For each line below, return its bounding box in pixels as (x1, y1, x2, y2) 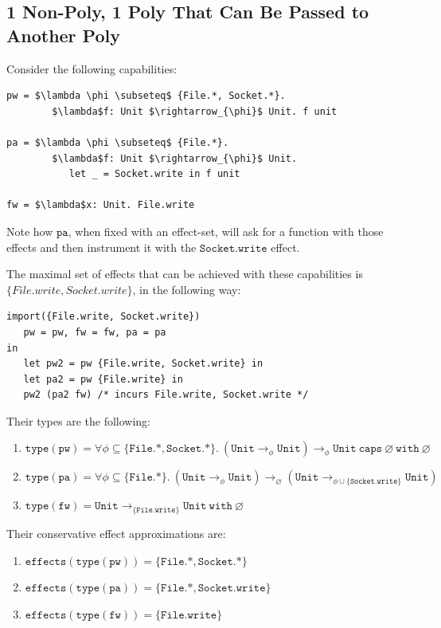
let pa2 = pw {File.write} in (23, 373, 183, 385)
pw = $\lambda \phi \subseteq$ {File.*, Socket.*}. (6, 90, 286, 102)
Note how (6, 222, 53, 239)
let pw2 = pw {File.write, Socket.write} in (23, 358, 263, 370)
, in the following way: (132, 281, 241, 297)
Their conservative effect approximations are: (6, 524, 226, 541)
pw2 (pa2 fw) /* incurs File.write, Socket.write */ (23, 389, 309, 401)
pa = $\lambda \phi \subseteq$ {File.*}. (6, 136, 229, 148)
